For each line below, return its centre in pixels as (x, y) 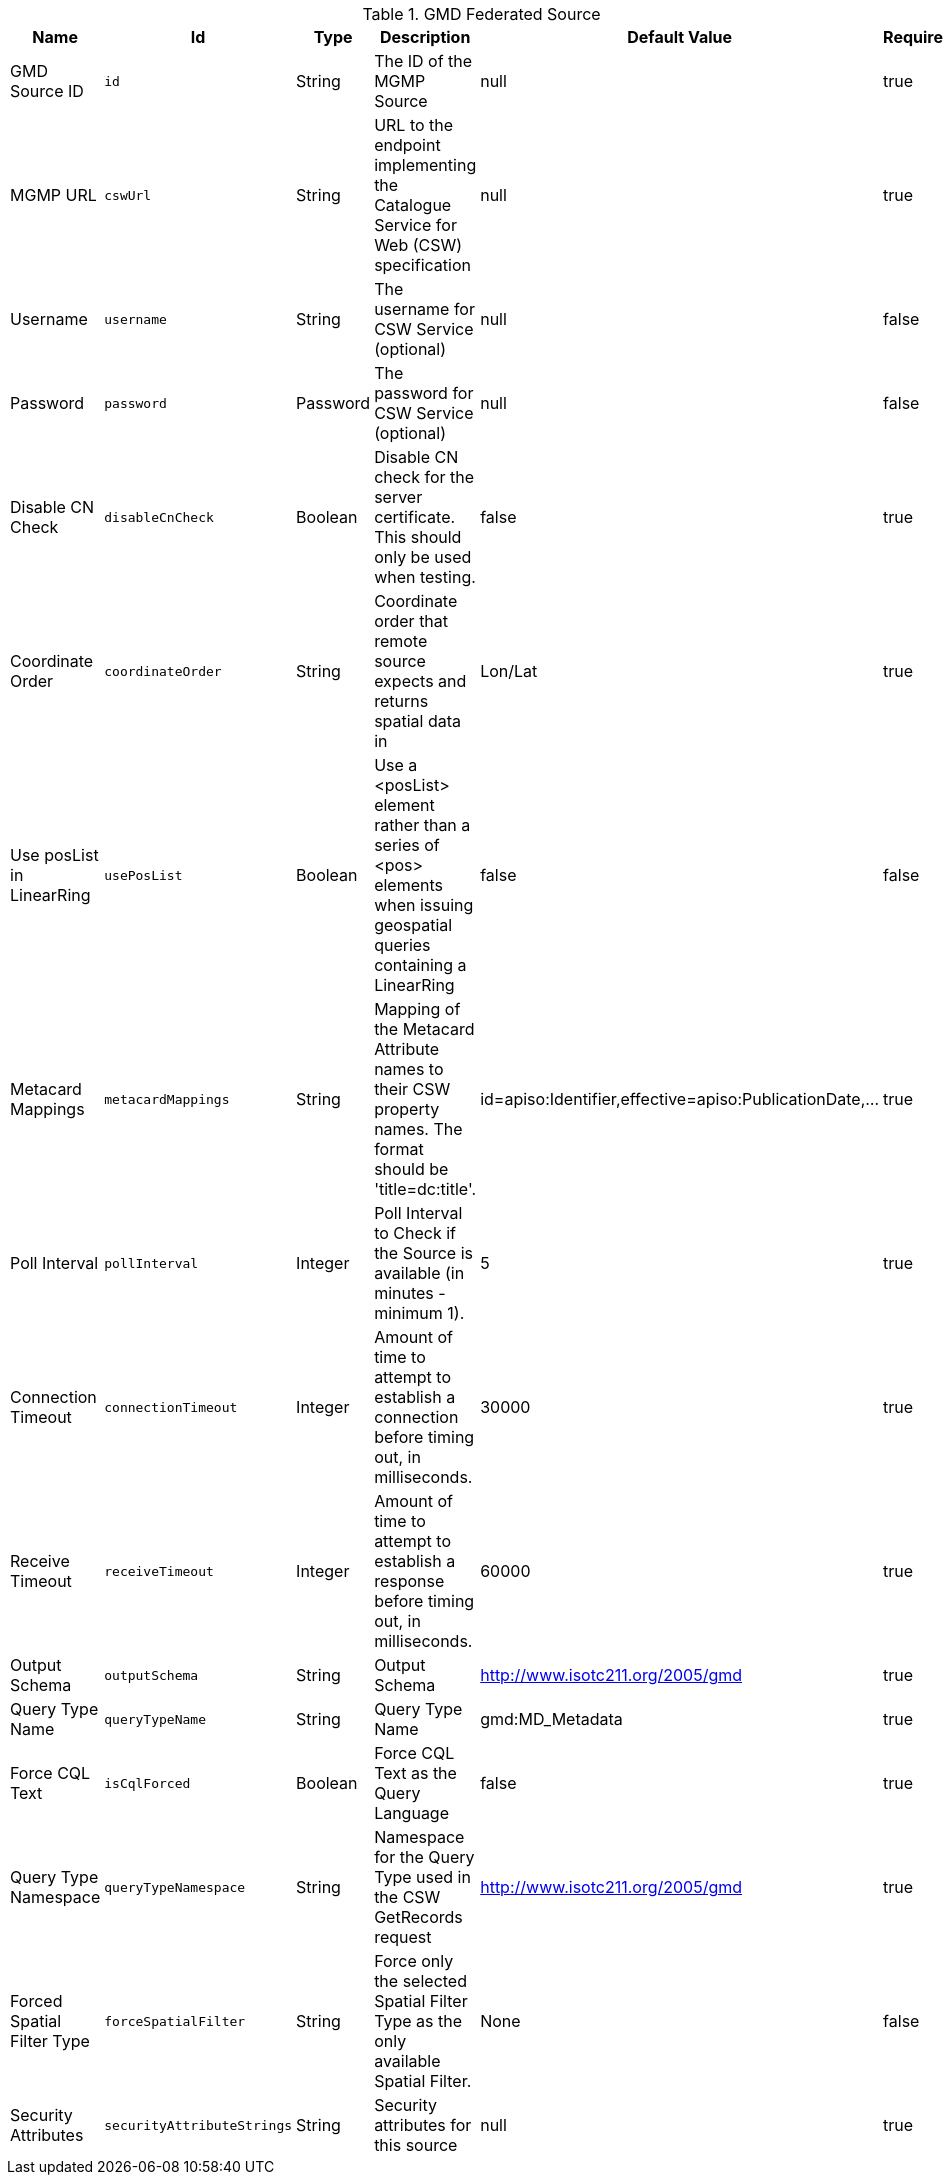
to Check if (415, 1233)
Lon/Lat (509, 671)
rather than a (422, 825)
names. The (418, 1129)
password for (424, 393)
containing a (420, 965)
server (398, 497)
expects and (420, 681)
